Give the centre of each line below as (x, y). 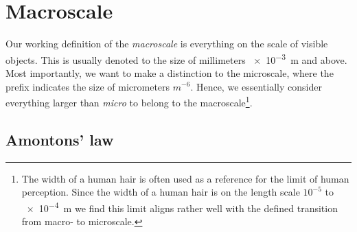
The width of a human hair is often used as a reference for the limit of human (185, 178)
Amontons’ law (60, 139)
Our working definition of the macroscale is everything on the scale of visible (167, 44)
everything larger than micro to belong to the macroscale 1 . (129, 101)
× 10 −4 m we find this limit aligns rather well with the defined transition (182, 207)
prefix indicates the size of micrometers (88, 86)
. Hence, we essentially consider (256, 86)
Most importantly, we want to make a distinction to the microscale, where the (170, 72)
